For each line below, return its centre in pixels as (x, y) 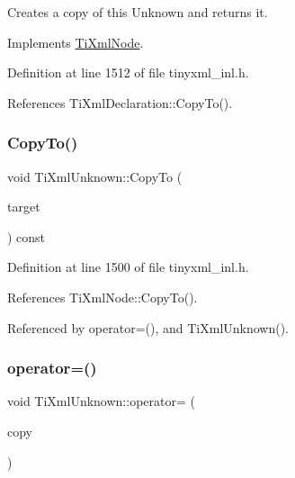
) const (27, 236)
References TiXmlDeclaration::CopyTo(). (120, 102)
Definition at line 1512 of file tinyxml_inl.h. (128, 72)
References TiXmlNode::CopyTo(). (103, 297)
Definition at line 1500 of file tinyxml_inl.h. (128, 267)
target (24, 207)
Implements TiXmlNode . (76, 42)
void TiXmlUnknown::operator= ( (101, 401)
